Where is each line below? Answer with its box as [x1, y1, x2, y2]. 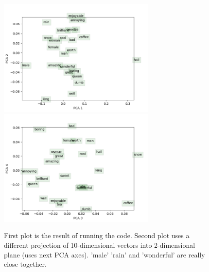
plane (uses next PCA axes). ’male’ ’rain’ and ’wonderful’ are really [4, 249, 205, 259]
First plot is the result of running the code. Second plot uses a [4, 230, 190, 240]
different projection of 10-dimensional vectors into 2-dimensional [4, 240, 195, 250]
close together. [4, 259, 47, 269]
